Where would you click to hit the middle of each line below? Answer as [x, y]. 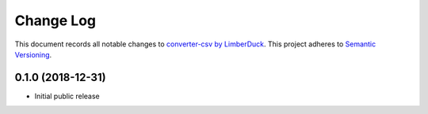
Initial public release [67, 96]
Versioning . [33, 54]
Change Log [55, 20]
